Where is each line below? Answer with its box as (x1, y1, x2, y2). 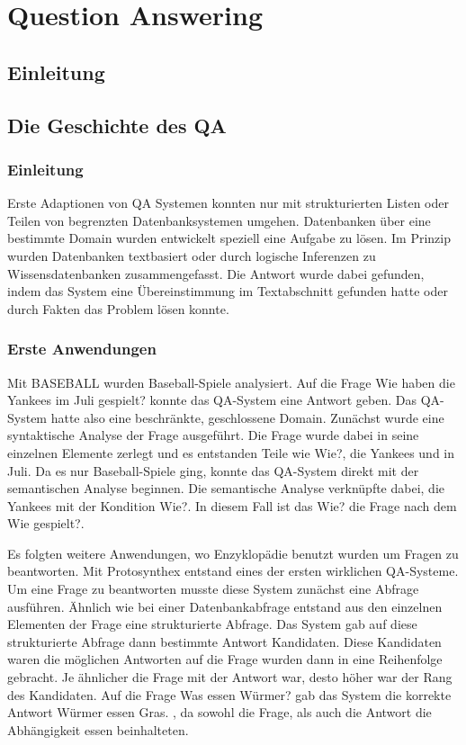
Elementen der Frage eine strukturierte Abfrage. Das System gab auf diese (7, 615, 417, 633)
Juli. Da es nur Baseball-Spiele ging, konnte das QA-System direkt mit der (7, 461, 419, 480)
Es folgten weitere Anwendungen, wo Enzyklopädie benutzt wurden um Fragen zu (7, 543, 459, 562)
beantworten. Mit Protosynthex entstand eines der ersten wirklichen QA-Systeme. (7, 561, 459, 580)
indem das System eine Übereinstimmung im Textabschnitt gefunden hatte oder (7, 282, 448, 301)
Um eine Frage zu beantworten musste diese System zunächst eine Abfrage (7, 579, 419, 598)
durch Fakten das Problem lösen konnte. (7, 299, 229, 318)
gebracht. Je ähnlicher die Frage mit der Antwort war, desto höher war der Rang (7, 668, 453, 687)
